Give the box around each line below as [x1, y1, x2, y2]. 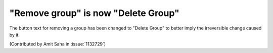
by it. [9, 31, 20, 37]
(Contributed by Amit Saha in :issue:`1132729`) [9, 41, 106, 47]
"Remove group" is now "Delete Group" [9, 7, 179, 18]
